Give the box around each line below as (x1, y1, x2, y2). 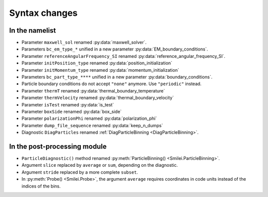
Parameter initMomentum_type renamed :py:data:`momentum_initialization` (21, 67, 180, 73)
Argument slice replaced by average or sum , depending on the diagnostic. (21, 162, 178, 168)
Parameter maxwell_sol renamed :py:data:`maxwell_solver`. (21, 40, 146, 46)
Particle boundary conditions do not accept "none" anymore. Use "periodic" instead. (21, 81, 202, 87)
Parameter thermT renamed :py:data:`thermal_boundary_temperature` (21, 88, 165, 94)
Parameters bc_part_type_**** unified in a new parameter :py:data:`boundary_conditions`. (21, 74, 213, 80)
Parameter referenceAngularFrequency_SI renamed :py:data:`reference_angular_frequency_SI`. (21, 53, 226, 59)
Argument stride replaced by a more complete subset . (21, 169, 138, 175)
